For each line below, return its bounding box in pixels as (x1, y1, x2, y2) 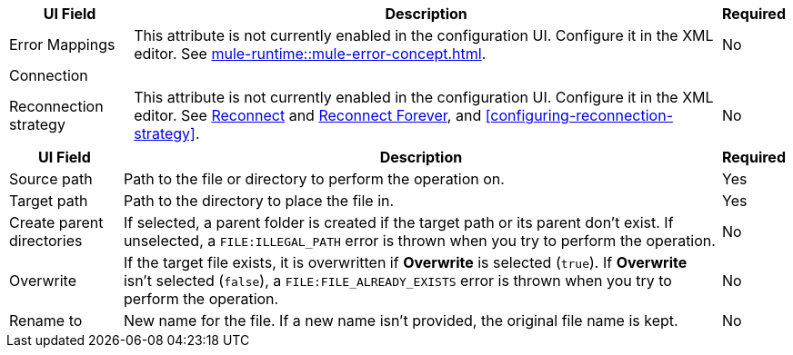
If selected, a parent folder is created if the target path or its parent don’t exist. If (123, 213, 674, 232)
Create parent (9, 213, 104, 232)
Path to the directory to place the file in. (123, 192, 395, 210)
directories (9, 232, 83, 250)
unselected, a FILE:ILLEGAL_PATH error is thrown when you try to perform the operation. (123, 232, 716, 250)
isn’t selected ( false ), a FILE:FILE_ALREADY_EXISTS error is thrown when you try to (123, 271, 672, 290)
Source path (9, 170, 93, 188)
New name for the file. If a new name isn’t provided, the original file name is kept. (123, 311, 678, 330)
